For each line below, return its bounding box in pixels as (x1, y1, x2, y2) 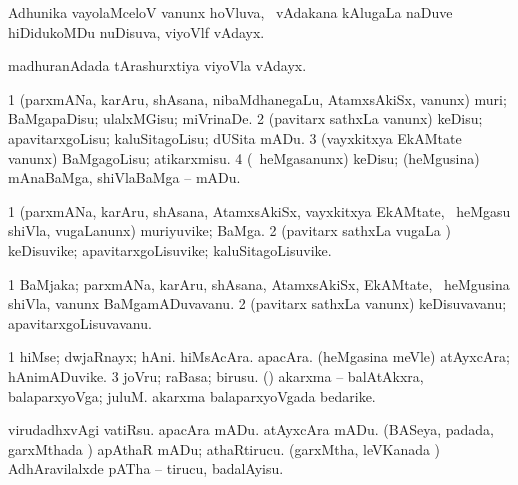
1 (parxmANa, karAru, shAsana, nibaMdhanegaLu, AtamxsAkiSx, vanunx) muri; (8, 88, 507, 109)
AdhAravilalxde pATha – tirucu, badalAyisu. (8, 458, 284, 479)
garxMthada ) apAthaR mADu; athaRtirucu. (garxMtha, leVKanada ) (8, 438, 441, 459)
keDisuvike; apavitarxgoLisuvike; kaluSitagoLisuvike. (8, 239, 332, 260)
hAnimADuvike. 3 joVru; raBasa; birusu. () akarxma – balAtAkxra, (8, 365, 424, 386)
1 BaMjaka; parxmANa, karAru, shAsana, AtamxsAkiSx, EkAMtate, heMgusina (8, 273, 510, 294)
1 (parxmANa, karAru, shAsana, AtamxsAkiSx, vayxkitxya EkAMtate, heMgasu (8, 200, 511, 221)
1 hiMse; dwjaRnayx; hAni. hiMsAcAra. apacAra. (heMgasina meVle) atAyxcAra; (8, 346, 510, 367)
